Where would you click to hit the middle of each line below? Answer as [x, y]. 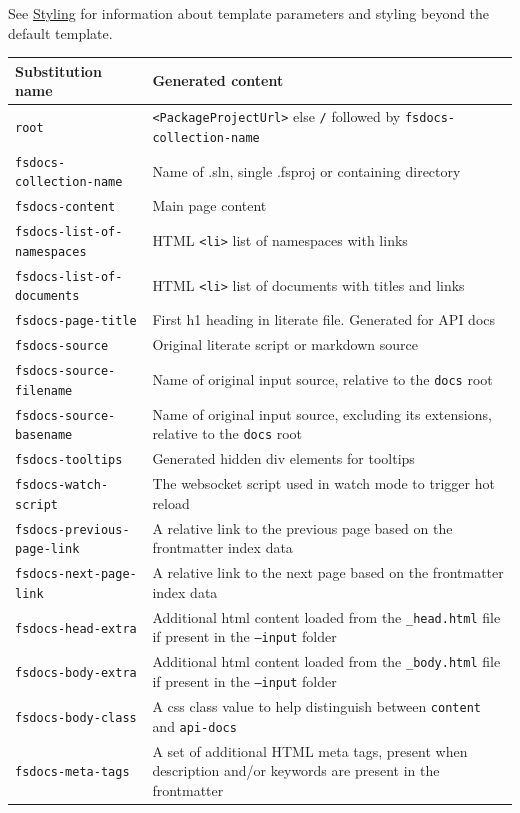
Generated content [218, 80]
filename [44, 390]
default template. [60, 32]
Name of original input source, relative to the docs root [322, 378]
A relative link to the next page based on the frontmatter [328, 572]
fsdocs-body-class [76, 717]
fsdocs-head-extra [76, 628]
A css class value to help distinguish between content [316, 705]
